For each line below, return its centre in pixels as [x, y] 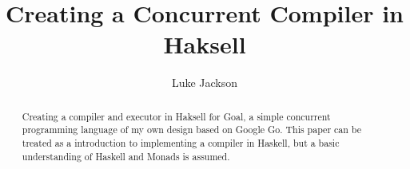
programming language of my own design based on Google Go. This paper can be [192, 130]
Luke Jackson [205, 83]
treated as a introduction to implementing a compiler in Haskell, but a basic [181, 143]
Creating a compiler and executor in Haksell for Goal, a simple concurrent [176, 116]
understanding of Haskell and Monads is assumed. [126, 156]
